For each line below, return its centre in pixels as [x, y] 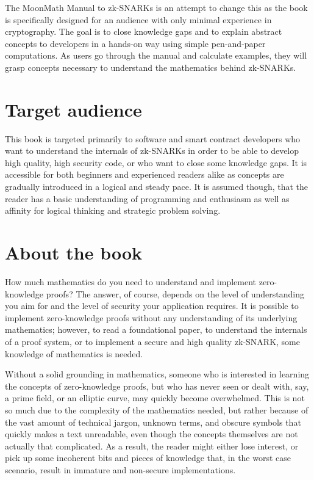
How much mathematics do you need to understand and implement [131, 281]
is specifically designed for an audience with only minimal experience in [138, 19]
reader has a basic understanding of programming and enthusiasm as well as [147, 198]
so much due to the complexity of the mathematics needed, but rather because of [157, 409]
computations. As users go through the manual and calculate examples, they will [156, 55]
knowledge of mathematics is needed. [74, 353]
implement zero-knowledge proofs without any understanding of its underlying [151, 317]
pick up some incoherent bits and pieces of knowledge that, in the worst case [148, 458]
